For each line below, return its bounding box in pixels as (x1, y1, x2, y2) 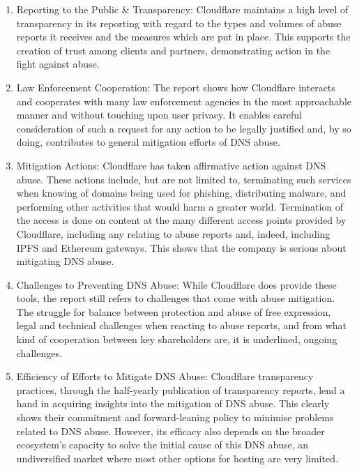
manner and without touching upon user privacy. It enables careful (16, 107, 302, 122)
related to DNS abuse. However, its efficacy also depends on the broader (16, 423, 325, 438)
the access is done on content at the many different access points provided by (16, 213, 347, 227)
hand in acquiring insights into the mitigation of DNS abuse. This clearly (16, 396, 330, 411)
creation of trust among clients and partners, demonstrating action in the (16, 43, 331, 57)
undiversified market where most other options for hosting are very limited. (16, 450, 338, 465)
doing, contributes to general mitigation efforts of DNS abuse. (16, 135, 280, 149)
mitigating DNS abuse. (16, 254, 114, 268)
